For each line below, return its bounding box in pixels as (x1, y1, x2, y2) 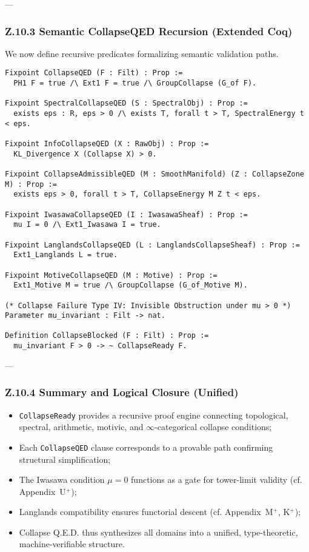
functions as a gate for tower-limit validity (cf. (131, 473, 302, 486)
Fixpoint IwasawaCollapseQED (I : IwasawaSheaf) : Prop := (5, 210, 248, 219)
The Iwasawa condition (19, 473, 105, 486)
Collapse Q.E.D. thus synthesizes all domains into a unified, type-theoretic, (19, 525, 298, 538)
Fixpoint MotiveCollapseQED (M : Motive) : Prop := (5, 271, 218, 280)
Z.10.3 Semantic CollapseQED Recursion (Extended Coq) (5, 23, 293, 38)
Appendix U (19, 485, 66, 497)
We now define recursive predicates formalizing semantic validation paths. (5, 47, 279, 59)
